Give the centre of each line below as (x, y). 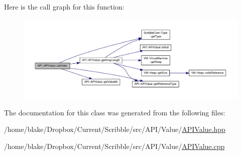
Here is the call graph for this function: (64, 7)
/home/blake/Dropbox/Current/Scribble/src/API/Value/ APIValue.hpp (115, 129)
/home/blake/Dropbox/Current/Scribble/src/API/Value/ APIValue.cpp (114, 146)
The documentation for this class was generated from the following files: (115, 112)
